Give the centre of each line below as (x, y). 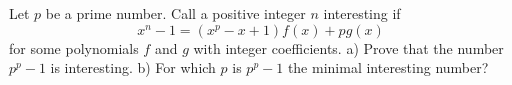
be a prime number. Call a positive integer (175, 13)
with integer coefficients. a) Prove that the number (348, 47)
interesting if (362, 13)
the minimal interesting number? (388, 67)
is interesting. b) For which (133, 67)
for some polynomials (74, 47)
